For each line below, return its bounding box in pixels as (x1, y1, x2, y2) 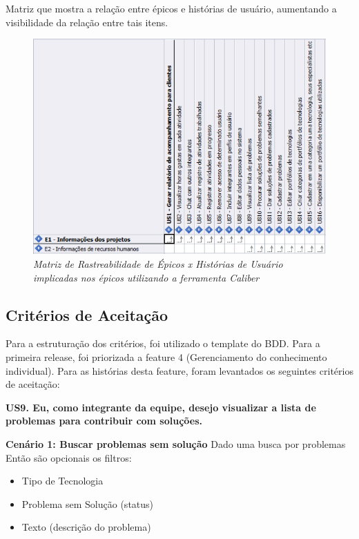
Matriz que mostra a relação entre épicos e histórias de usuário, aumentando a (6, 1, 337, 15)
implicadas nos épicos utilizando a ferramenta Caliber (33, 270, 260, 284)
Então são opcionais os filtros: (6, 450, 132, 464)
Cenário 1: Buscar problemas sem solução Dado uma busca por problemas (6, 437, 346, 451)
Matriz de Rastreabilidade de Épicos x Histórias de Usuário (33, 257, 283, 271)
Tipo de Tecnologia (21, 473, 104, 488)
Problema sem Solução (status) (21, 496, 154, 511)
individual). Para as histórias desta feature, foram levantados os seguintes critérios (6, 363, 353, 378)
